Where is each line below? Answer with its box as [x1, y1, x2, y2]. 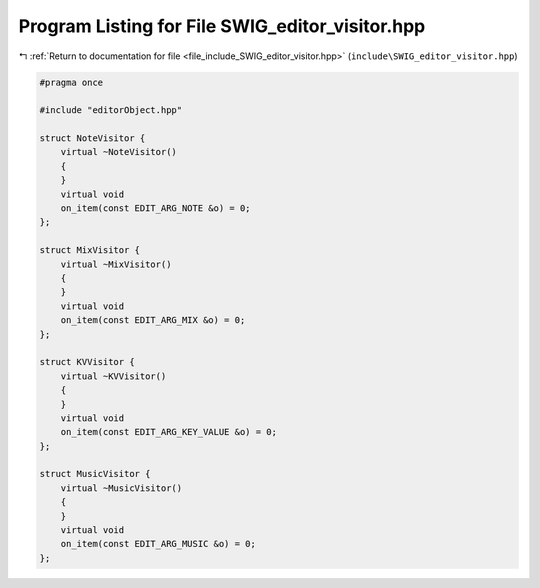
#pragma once [39, 76, 104, 88]
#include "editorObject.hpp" [39, 105, 183, 116]
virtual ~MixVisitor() [60, 258, 172, 270]
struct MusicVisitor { [39, 468, 151, 480]
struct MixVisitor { [39, 245, 140, 256]
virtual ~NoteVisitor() [60, 146, 177, 158]
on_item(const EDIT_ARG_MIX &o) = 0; [60, 315, 246, 326]
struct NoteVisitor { [39, 133, 146, 144]
